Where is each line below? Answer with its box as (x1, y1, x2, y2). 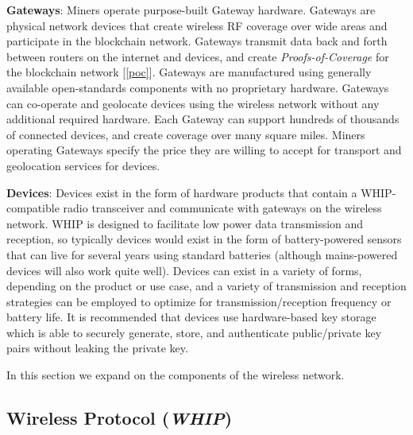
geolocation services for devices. (6, 157, 160, 173)
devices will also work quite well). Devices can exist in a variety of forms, (6, 262, 362, 278)
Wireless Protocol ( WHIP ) (6, 406, 233, 430)
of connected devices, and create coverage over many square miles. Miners (6, 126, 365, 142)
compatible (6, 200, 60, 216)
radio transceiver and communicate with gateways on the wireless (63, 200, 382, 216)
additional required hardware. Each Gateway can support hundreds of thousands (6, 111, 399, 127)
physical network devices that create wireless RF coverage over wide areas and (6, 17, 388, 33)
